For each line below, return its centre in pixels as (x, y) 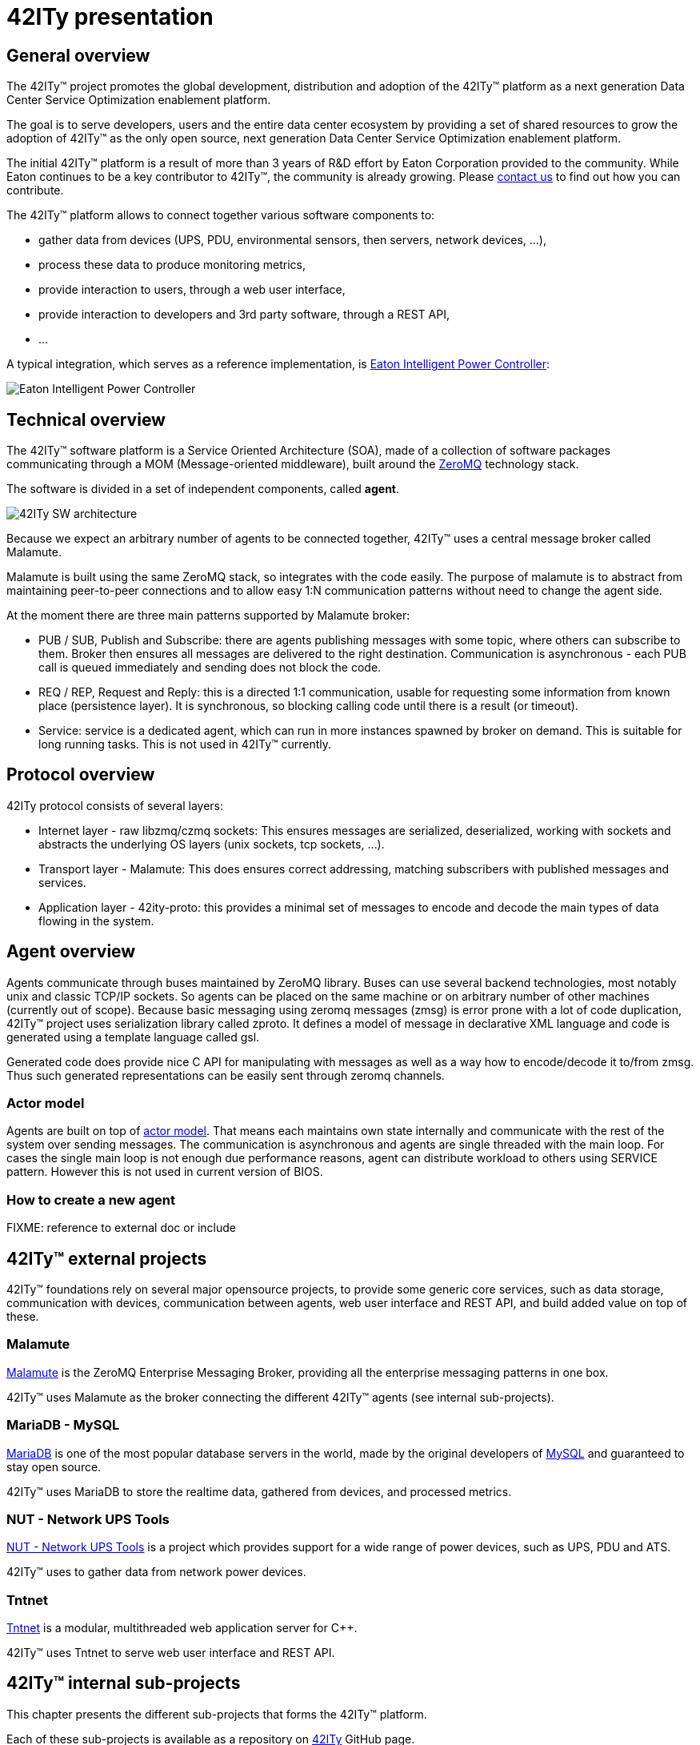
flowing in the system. (96, 921)
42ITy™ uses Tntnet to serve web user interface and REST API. (171, 1653)
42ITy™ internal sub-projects (124, 1683)
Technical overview (86, 419)
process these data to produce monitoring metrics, (172, 265)
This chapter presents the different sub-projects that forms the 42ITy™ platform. (217, 1714)
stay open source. (54, 1466)
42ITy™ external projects (107, 1258)
